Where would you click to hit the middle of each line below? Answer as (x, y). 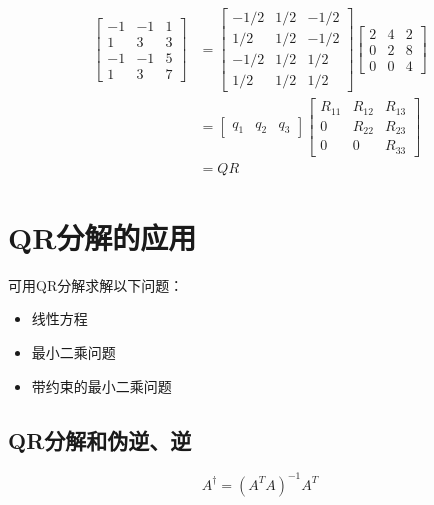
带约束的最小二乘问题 (101, 385)
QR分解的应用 (102, 236)
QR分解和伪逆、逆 (100, 439)
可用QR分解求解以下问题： (96, 284)
